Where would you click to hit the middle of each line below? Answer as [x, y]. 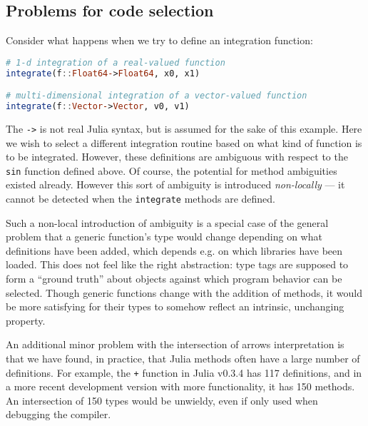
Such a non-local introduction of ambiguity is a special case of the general [167, 222]
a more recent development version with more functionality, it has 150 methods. [180, 386]
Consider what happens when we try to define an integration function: [159, 40]
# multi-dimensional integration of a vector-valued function [157, 96]
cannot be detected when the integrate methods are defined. [140, 199]
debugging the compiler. [58, 414]
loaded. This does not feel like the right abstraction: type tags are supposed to [177, 264]
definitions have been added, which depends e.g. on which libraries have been [174, 250]
